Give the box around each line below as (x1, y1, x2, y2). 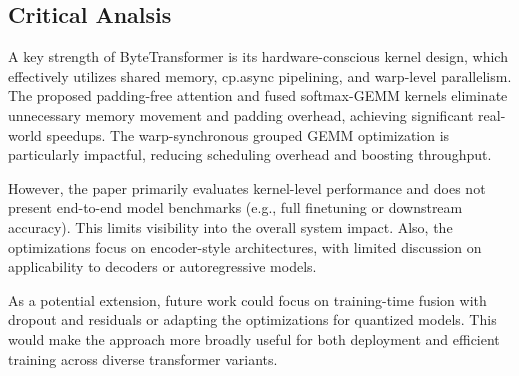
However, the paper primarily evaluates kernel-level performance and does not (8, 177, 486, 198)
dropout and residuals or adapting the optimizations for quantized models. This (8, 309, 497, 330)
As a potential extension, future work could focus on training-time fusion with (8, 289, 487, 310)
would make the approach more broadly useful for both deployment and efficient (8, 328, 500, 349)
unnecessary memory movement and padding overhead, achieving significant (8, 104, 474, 125)
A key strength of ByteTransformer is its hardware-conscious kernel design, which (8, 46, 508, 67)
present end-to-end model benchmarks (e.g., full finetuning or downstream (8, 197, 463, 218)
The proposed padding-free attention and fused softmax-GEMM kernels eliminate (8, 85, 508, 106)
